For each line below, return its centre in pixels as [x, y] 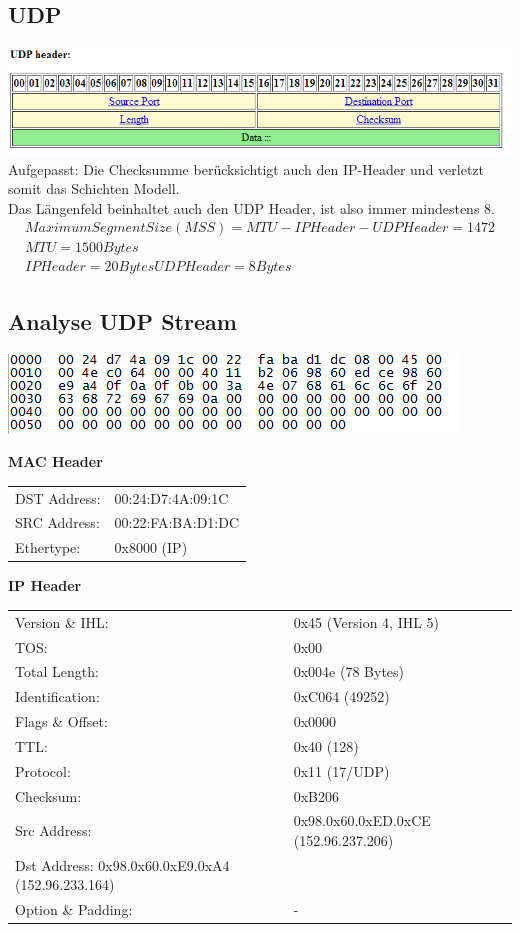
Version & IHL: [62, 621]
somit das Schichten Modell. [94, 188]
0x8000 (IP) [151, 547]
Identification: [57, 696]
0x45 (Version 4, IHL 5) [366, 621]
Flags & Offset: [61, 721]
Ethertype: [48, 547]
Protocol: [43, 770]
